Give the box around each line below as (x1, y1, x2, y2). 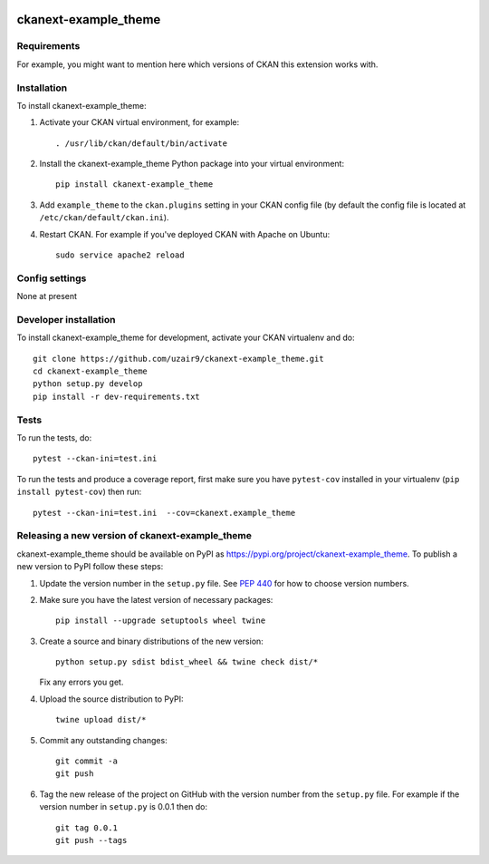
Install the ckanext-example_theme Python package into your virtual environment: (39, 159, 344, 170)
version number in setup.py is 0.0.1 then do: (39, 801, 208, 812)
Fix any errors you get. (39, 676, 124, 688)
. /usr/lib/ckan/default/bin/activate (55, 138, 228, 149)
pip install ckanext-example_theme (55, 180, 214, 189)
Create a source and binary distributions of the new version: (39, 636, 264, 646)
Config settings (16, 272, 87, 285)
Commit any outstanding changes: (39, 734, 168, 745)
